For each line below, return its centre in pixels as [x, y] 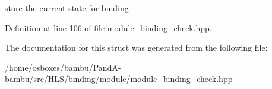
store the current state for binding [67, 8]
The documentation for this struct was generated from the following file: [136, 47]
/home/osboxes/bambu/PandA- [63, 67]
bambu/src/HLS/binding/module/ [68, 79]
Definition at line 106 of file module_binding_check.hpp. [108, 27]
